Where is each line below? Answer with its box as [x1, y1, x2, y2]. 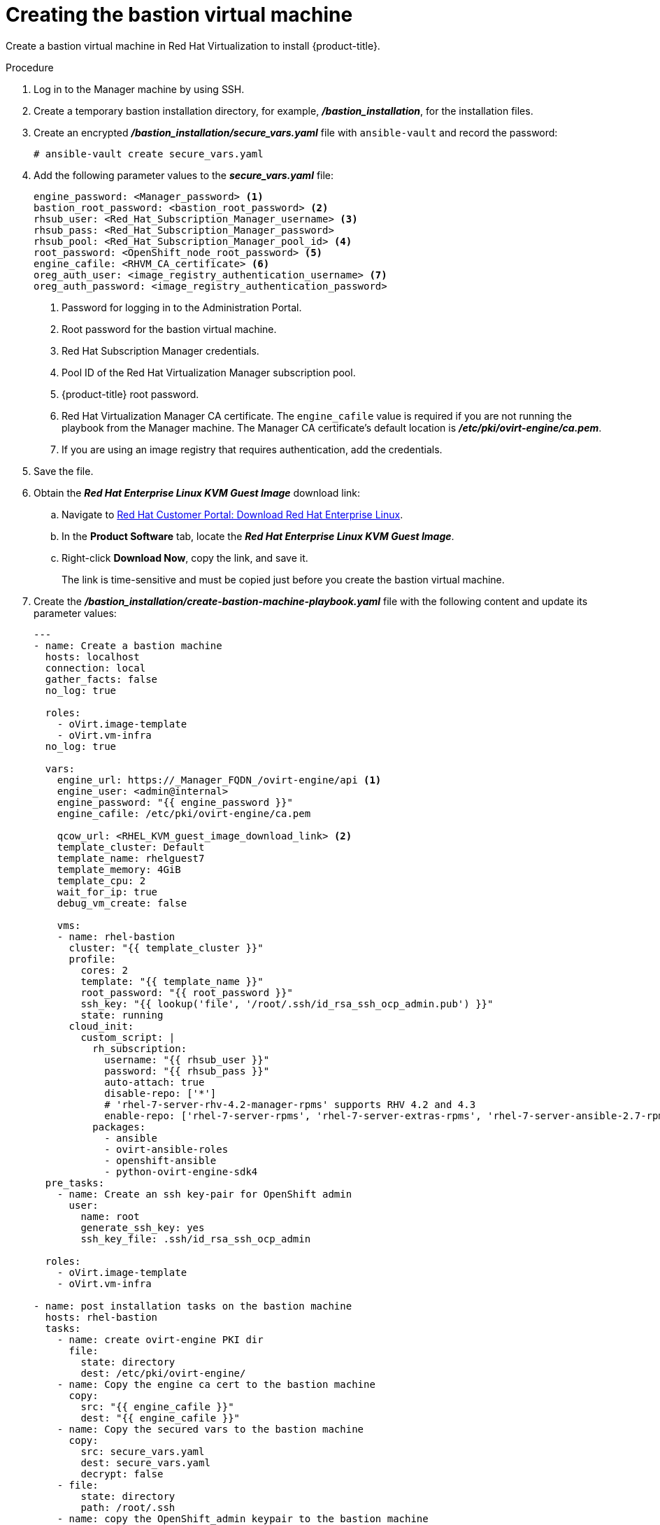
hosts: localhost [45, 651, 140, 662]
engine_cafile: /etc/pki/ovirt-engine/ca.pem [57, 807, 311, 819]
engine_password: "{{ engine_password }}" [57, 796, 293, 808]
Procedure [6, 61, 54, 73]
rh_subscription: [92, 1042, 187, 1054]
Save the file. [34, 464, 94, 477]
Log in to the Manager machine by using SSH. [34, 83, 245, 95]
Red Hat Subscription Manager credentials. [62, 344, 259, 357]
